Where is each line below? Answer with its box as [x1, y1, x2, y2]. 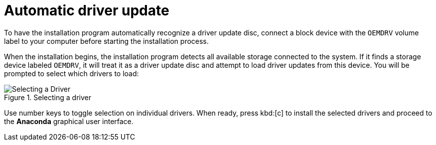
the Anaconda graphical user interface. [4, 117, 134, 126]
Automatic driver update [4, 2, 169, 19]
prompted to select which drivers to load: [4, 69, 139, 78]
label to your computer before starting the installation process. [4, 36, 209, 45]
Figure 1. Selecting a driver [4, 93, 91, 102]
